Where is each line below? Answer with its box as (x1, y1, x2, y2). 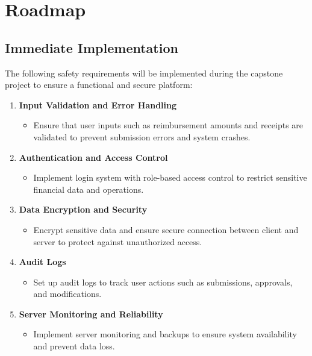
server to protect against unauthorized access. (33, 235, 202, 248)
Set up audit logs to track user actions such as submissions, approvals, (33, 275, 293, 288)
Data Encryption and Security (19, 203, 148, 216)
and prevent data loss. (33, 340, 115, 352)
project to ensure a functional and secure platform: (5, 78, 193, 91)
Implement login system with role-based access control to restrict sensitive (33, 171, 307, 184)
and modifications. (33, 287, 102, 300)
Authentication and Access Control (19, 151, 168, 163)
